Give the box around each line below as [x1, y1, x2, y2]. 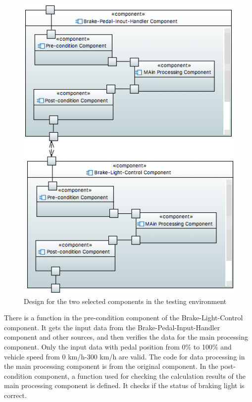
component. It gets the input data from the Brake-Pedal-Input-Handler [4, 322, 220, 332]
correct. [4, 390, 27, 401]
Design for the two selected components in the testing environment [24, 296, 227, 306]
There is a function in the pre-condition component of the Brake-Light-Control [4, 312, 243, 323]
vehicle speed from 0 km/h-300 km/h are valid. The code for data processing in [4, 351, 245, 361]
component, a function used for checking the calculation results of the [34, 370, 246, 381]
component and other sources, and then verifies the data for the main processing [4, 332, 248, 342]
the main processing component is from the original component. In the [4, 361, 218, 371]
